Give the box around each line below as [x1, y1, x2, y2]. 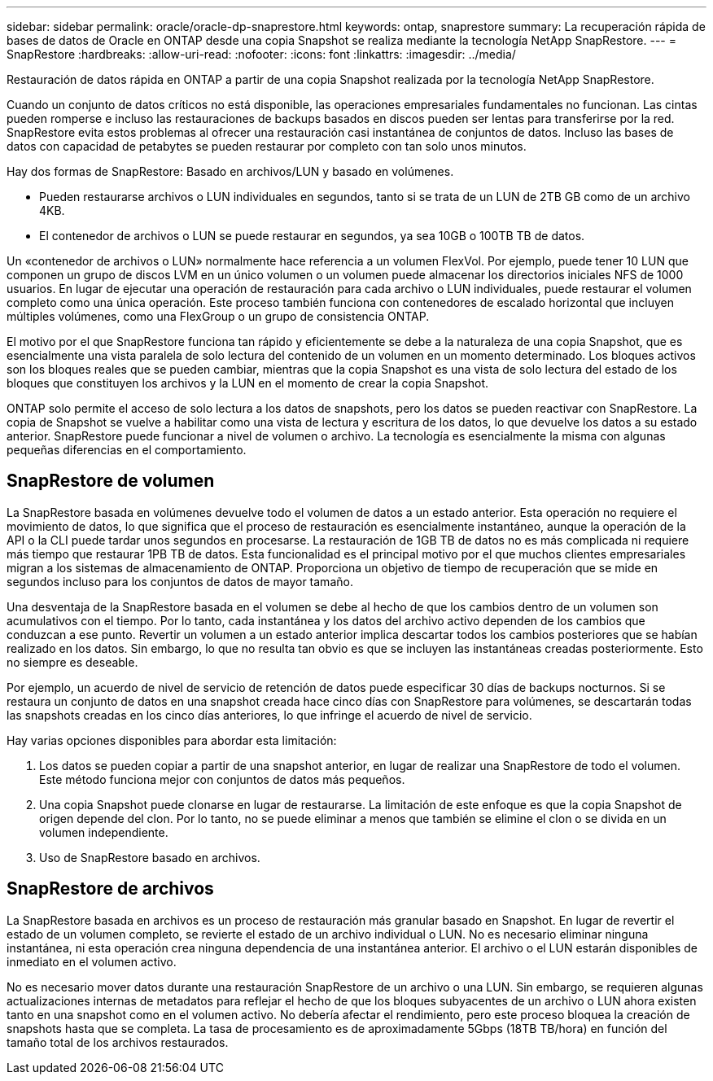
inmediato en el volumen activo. [7, 954, 177, 969]
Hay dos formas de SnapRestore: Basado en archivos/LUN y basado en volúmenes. [7, 164, 454, 178]
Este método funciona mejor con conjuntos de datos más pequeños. [39, 772, 405, 786]
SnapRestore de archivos [7, 878, 214, 899]
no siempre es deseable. [7, 654, 138, 669]
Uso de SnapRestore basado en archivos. [39, 850, 260, 864]
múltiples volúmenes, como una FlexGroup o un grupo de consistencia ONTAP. [7, 309, 430, 323]
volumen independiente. [39, 825, 168, 839]
